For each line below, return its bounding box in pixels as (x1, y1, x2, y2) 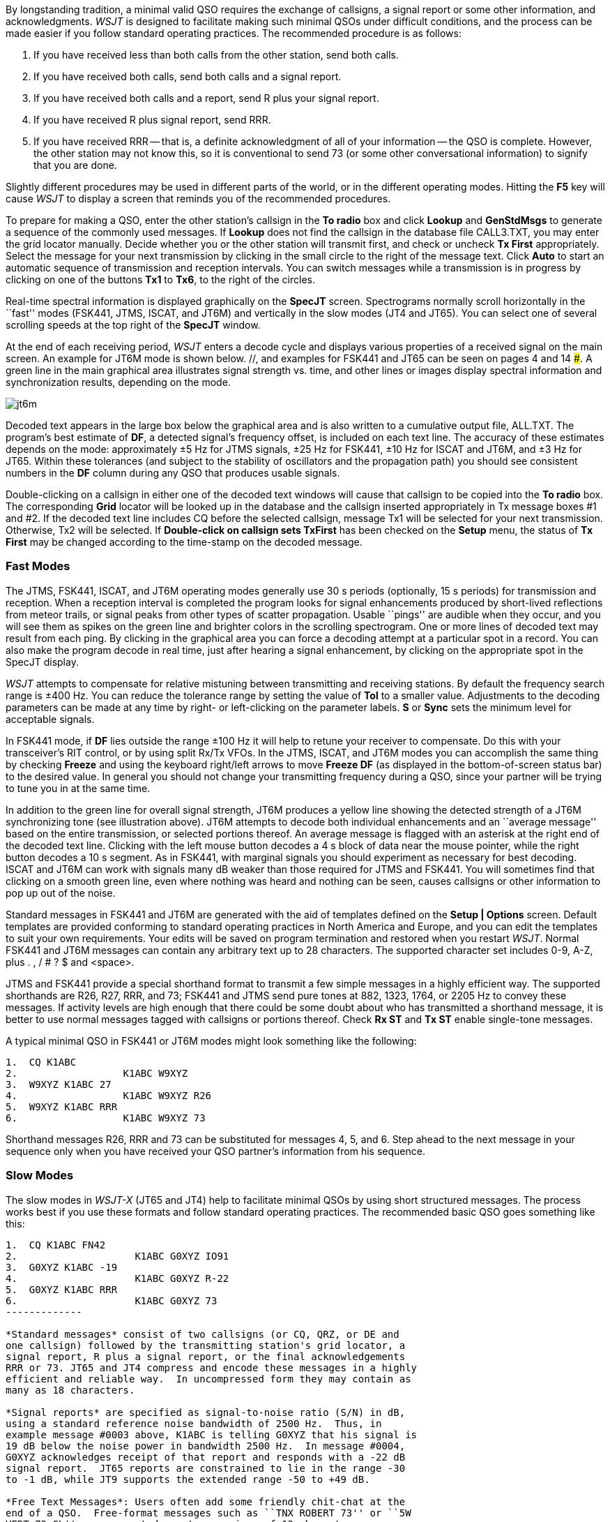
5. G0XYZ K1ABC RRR (6, 1283, 118, 1295)
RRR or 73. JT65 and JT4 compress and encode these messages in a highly (6, 1361, 418, 1373)
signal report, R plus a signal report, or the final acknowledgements (6, 1350, 406, 1362)
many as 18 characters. (6, 1384, 135, 1396)
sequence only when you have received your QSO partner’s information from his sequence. (6, 1144, 425, 1157)
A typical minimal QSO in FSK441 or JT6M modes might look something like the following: (6, 1034, 417, 1047)
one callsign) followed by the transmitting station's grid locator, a (6, 1339, 406, 1351)
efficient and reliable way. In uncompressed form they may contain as (6, 1373, 411, 1385)
